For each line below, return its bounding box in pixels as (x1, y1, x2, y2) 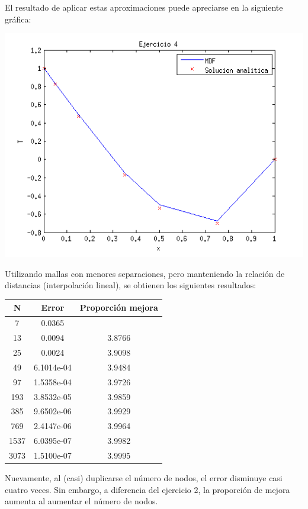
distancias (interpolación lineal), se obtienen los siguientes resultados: (5, 279, 256, 291)
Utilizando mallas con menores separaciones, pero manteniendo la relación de (5, 267, 285, 279)
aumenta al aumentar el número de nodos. (5, 495, 158, 507)
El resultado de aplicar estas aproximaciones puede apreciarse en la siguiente (5, 1, 283, 13)
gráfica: (5, 12, 31, 25)
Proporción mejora (79, 301, 158, 314)
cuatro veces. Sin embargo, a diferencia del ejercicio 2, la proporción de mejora (5, 483, 290, 495)
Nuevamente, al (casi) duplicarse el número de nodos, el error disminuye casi (5, 472, 283, 484)
